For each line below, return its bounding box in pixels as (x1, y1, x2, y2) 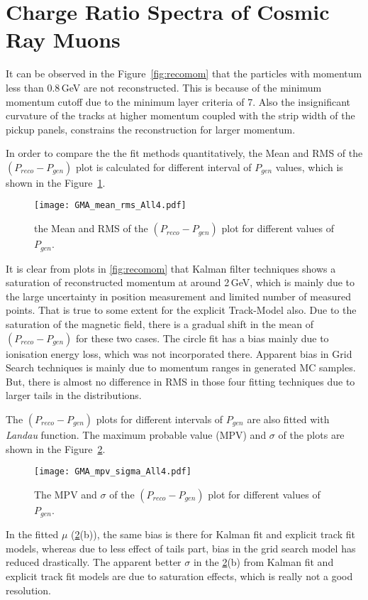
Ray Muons (6, 25, 121, 54)
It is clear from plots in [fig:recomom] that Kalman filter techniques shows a (6, 261, 336, 276)
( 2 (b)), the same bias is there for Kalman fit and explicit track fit (71, 527, 355, 542)
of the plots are (278, 427, 345, 442)
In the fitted (6, 527, 59, 542)
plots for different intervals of (96, 411, 223, 426)
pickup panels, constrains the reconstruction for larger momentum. (6, 121, 296, 136)
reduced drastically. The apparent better (6, 555, 182, 569)
